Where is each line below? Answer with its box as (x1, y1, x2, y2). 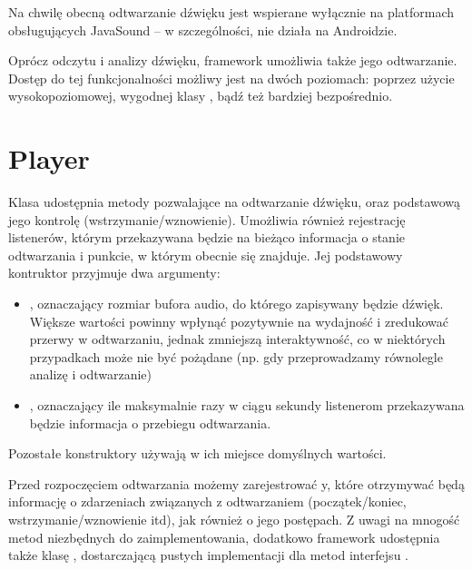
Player (8, 140, 90, 177)
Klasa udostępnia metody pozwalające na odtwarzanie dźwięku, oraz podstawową (8, 192, 461, 211)
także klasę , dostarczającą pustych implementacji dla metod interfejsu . (8, 545, 408, 565)
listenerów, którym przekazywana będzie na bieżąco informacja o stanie (8, 228, 406, 247)
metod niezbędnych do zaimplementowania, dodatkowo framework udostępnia (8, 527, 440, 546)
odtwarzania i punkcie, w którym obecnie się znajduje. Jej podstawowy (8, 245, 403, 264)
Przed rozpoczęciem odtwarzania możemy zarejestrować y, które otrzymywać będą (8, 474, 465, 493)
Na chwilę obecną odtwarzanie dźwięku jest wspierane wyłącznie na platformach (8, 3, 455, 21)
